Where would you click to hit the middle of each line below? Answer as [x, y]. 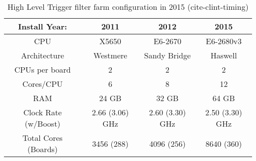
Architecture [43, 55]
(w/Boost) [43, 123]
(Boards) [43, 149]
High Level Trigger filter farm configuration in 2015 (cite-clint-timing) [128, 7]
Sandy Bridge [167, 55]
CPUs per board [43, 69]
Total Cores [43, 138]
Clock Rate [43, 112]
